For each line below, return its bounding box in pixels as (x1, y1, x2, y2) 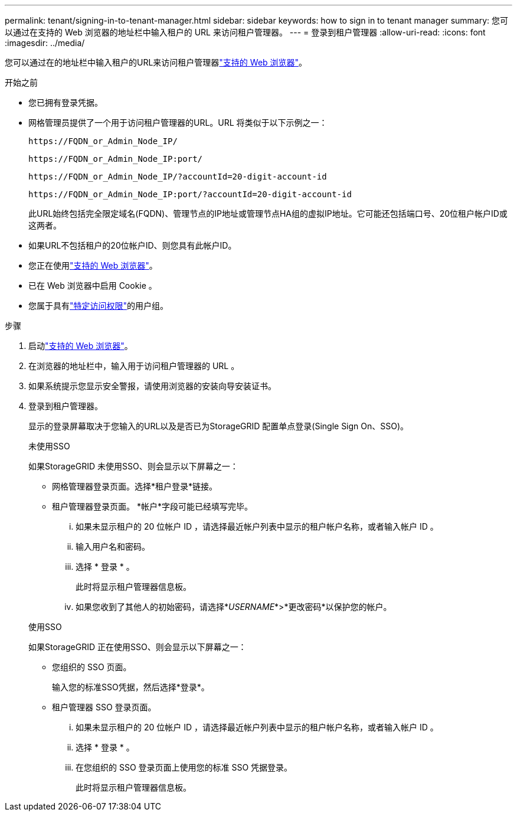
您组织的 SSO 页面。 (52, 662, 132, 672)
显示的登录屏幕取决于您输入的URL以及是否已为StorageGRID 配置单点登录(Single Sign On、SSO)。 (28, 421, 409, 431)
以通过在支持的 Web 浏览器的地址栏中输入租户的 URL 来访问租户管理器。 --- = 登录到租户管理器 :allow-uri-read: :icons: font (5, 27, 486, 37)
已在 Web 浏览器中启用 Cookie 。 (28, 280, 157, 291)
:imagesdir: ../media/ (5, 38, 85, 48)
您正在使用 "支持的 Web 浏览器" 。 (28, 260, 158, 270)
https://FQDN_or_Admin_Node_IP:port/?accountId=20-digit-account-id (28, 190, 352, 199)
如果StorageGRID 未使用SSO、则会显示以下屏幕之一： (28, 461, 238, 471)
